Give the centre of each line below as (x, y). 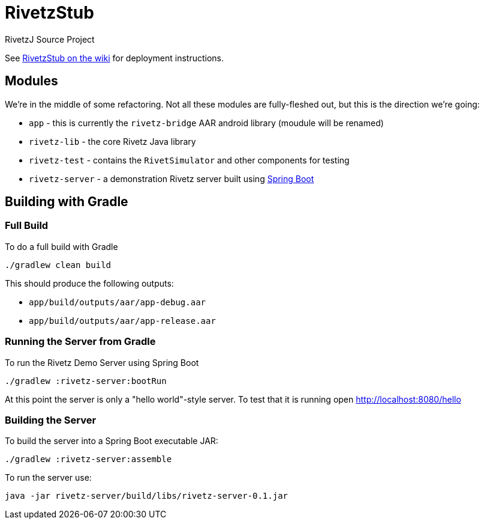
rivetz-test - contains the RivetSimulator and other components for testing (189, 160)
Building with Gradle (67, 202)
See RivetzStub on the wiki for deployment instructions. (115, 58)
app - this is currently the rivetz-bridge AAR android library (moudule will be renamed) (206, 123)
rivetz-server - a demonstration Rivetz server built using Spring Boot (172, 178)
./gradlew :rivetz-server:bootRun (86, 381)
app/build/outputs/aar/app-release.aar (122, 321)
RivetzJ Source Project (50, 39)
